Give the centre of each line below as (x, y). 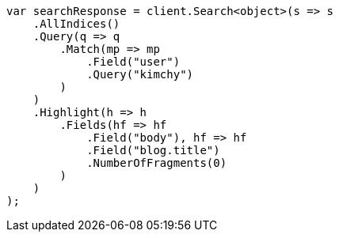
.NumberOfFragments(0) (157, 163)
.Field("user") (133, 62)
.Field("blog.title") (153, 150)
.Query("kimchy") (140, 74)
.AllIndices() (76, 24)
